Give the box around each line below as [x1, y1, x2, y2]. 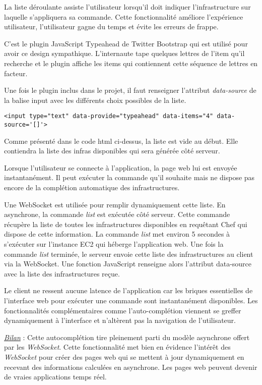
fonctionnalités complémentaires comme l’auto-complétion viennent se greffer [4, 305, 241, 315]
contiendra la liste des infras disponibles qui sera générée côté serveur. [4, 145, 220, 156]
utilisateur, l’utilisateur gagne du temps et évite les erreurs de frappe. [4, 21, 219, 32]
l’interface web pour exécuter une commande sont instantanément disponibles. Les [4, 295, 258, 305]
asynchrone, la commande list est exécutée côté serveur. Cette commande [4, 209, 230, 219]
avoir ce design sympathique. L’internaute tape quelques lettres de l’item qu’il [4, 48, 245, 59]
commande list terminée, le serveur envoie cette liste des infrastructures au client [4, 248, 253, 259]
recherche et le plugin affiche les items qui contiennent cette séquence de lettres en [4, 58, 258, 68]
